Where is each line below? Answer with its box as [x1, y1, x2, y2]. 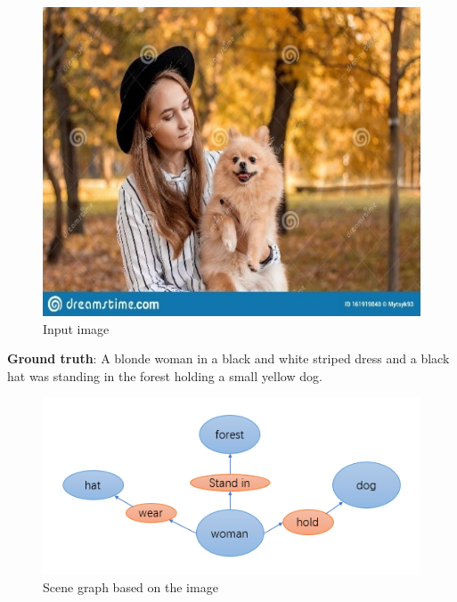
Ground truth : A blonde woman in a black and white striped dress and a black [7, 349, 450, 368]
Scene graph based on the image [43, 577, 218, 596]
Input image [43, 319, 110, 338]
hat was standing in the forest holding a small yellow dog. [7, 366, 322, 385]
